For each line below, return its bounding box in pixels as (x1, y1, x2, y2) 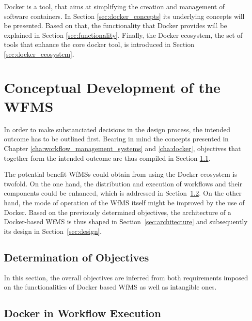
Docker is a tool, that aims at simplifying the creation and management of (4, 1, 225, 11)
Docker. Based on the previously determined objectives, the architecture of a (4, 207, 232, 217)
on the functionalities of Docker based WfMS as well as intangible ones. (4, 282, 217, 292)
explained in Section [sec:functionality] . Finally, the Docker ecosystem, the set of (4, 30, 243, 40)
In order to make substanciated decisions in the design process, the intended (4, 124, 230, 134)
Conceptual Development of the (4, 77, 220, 97)
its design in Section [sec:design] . (4, 226, 102, 236)
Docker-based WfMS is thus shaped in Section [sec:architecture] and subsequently (4, 216, 248, 227)
